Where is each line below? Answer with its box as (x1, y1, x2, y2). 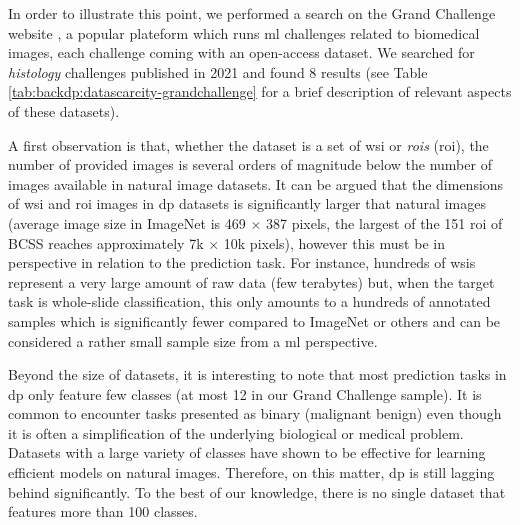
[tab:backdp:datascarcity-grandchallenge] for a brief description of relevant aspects (8, 81, 512, 102)
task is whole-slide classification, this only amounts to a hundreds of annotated (8, 291, 491, 312)
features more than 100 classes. (8, 501, 198, 522)
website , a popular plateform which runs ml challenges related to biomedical (8, 22, 480, 43)
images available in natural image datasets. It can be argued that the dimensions (8, 173, 504, 194)
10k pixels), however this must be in (223, 232, 445, 253)
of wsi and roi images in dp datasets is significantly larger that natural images (8, 193, 486, 214)
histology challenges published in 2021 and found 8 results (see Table (8, 61, 428, 82)
